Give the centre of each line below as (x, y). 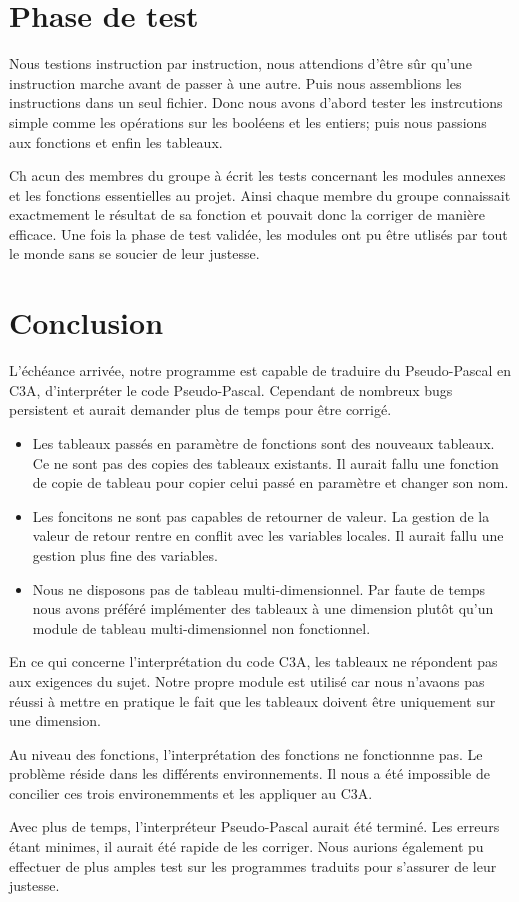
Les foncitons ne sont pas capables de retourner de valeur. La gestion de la (261, 515)
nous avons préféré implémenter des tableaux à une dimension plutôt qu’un (263, 608)
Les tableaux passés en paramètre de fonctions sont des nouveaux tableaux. (263, 442)
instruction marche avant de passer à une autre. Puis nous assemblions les (235, 82)
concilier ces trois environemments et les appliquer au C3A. (191, 792)
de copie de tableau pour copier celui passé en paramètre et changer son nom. (270, 482)
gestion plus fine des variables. (125, 554)
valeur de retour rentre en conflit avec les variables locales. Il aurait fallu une (268, 535)
